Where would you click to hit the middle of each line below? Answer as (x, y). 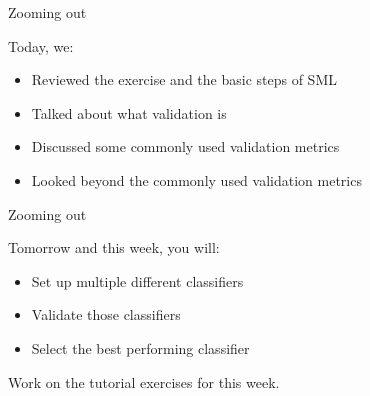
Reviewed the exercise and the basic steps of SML (184, 79)
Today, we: (41, 45)
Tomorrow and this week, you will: (114, 247)
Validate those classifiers (106, 314)
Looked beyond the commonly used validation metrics (196, 179)
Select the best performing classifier (140, 347)
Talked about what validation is (129, 112)
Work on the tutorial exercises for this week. (144, 381)
